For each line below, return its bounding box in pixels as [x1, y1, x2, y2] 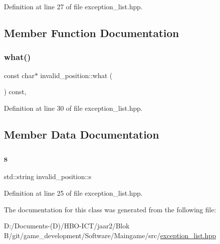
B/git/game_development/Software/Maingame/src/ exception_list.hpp [4, 230, 216, 240]
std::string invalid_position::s [4, 171, 92, 182]
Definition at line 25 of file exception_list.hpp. [4, 187, 143, 198]
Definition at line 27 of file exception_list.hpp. [4, 1, 143, 11]
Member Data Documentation [4, 126, 160, 142]
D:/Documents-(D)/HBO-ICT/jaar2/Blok [4, 221, 130, 231]
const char [4, 70, 35, 80]
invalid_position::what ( [40, 70, 113, 80]
